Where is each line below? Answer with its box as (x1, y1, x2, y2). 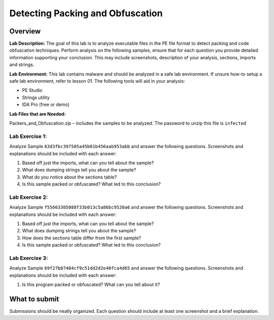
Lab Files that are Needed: (9, 111, 66, 117)
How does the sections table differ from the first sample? (22, 235, 142, 241)
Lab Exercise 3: (9, 254, 48, 261)
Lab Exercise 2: (9, 193, 48, 200)
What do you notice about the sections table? (22, 174, 117, 180)
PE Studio (22, 87, 43, 93)
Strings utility (22, 94, 50, 100)
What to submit (9, 295, 59, 303)
